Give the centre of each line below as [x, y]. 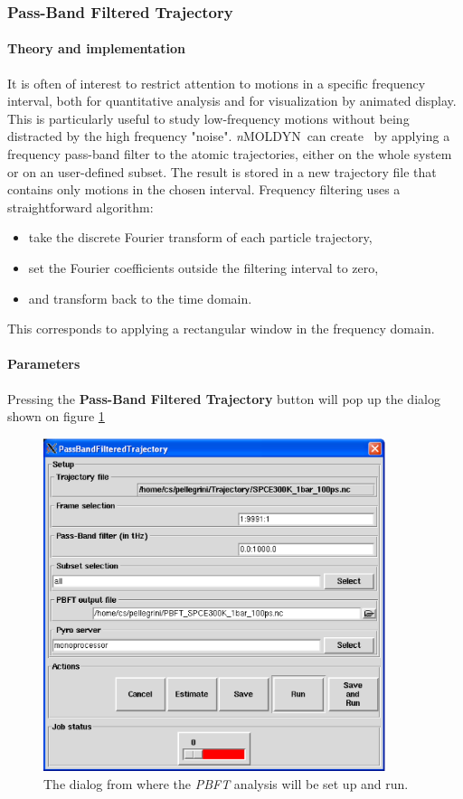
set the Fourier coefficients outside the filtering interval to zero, [203, 267]
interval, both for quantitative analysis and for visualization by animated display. [232, 101]
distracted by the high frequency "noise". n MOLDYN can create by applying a [229, 136]
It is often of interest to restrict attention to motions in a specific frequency [217, 83]
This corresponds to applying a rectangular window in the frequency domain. [221, 329]
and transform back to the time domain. [140, 298]
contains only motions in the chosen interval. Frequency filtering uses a [204, 189]
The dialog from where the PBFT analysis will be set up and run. [226, 784]
